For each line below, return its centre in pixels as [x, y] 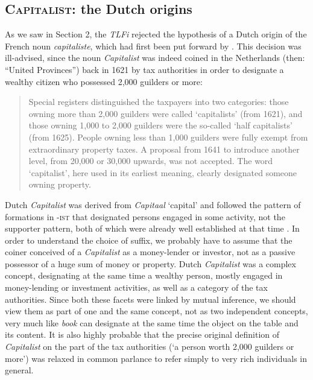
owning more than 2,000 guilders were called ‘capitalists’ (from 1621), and [166, 113]
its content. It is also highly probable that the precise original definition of [142, 334]
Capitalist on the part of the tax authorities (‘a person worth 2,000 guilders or [150, 347]
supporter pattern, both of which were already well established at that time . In [152, 228]
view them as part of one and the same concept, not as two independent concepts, [156, 311]
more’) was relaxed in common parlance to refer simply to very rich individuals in [156, 358]
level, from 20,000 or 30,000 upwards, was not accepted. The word [151, 161]
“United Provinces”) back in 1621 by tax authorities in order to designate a [144, 69]
